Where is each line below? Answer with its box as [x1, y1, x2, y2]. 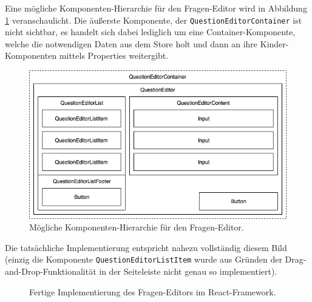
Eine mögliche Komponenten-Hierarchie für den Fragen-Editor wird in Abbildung [5, 2, 307, 14]
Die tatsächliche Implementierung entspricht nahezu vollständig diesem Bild [5, 241, 287, 253]
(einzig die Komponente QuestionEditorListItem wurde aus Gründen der [5, 253, 282, 266]
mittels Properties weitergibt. [59, 49, 169, 62]
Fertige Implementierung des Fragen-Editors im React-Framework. [29, 285, 276, 298]
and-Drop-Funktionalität [5, 265, 97, 278]
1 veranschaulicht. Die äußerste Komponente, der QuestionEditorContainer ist [5, 13, 302, 26]
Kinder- [260, 37, 289, 50]
